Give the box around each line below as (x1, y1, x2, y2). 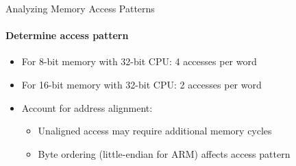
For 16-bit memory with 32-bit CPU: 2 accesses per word (21, 77, 262, 91)
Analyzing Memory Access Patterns (5, 1, 155, 15)
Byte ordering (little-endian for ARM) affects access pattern (38, 146, 291, 161)
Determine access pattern (5, 28, 129, 43)
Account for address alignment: (21, 100, 153, 115)
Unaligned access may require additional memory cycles (38, 123, 272, 138)
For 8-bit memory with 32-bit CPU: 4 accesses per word (21, 54, 257, 69)
